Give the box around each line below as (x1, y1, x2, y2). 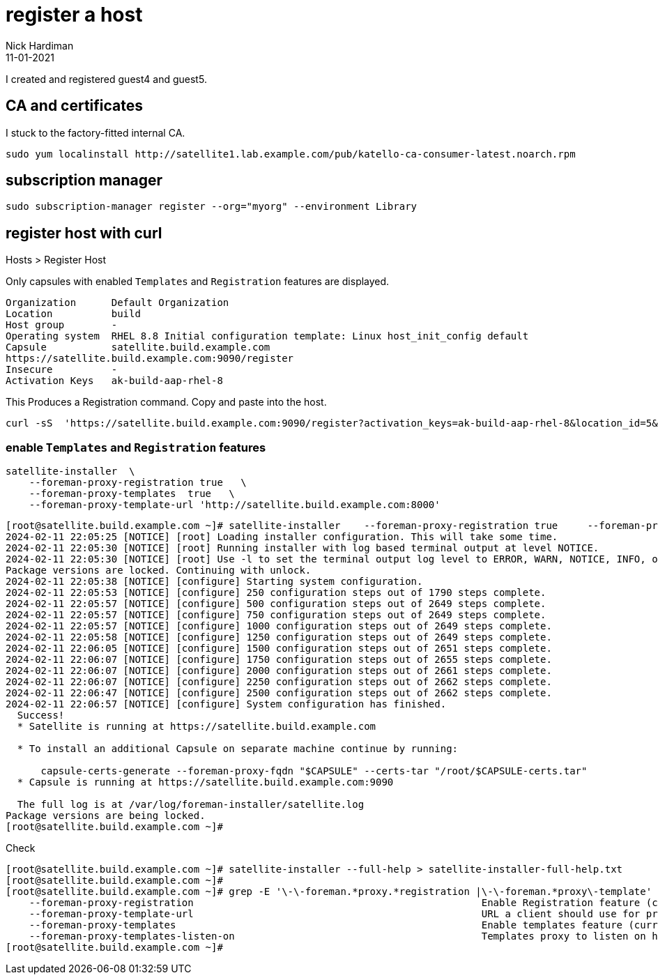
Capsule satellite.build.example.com (6, 342, 270, 353)
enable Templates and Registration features (6, 440, 266, 454)
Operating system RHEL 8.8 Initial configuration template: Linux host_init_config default (6, 330, 529, 342)
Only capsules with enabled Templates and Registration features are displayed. (6, 275, 390, 288)
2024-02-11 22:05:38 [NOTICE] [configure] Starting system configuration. (6, 576, 423, 588)
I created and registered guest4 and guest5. (6, 72, 207, 85)
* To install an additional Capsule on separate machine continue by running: (17, 743, 459, 755)
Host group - (6, 319, 118, 331)
